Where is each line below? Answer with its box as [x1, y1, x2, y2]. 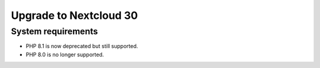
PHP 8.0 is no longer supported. [25, 51, 104, 58]
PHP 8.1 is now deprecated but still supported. [25, 43, 139, 50]
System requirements [11, 26, 98, 37]
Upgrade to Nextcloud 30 [11, 9, 138, 22]
